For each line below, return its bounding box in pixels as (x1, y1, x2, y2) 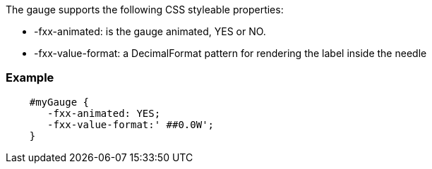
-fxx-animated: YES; (47, 107, 161, 119)
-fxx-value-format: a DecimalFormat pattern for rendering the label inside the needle (34, 47, 427, 59)
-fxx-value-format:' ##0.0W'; (47, 118, 215, 130)
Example (6, 70, 54, 85)
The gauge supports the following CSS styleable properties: (6, 4, 284, 15)
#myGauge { (29, 96, 90, 108)
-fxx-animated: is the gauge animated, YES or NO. (34, 25, 266, 37)
